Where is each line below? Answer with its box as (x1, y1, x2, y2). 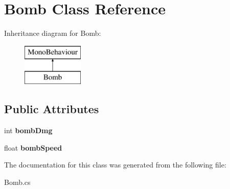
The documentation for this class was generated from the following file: (4, 159, 226, 170)
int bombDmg (4, 125, 53, 136)
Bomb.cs (4, 176, 31, 187)
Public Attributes (4, 101, 99, 117)
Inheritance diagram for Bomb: (4, 28, 101, 38)
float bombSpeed (4, 142, 62, 153)
